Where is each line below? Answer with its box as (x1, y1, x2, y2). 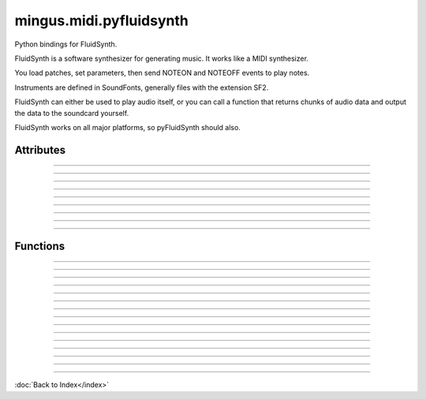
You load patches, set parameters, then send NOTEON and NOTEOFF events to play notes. (14, 68, 310, 78)
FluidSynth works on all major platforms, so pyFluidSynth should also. (14, 122, 241, 132)
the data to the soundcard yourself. (14, 108, 129, 117)
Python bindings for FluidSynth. (14, 39, 118, 49)
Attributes (14, 143, 66, 157)
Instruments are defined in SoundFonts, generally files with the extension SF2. (14, 83, 269, 92)
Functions (14, 239, 65, 252)
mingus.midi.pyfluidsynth (14, 12, 189, 29)
